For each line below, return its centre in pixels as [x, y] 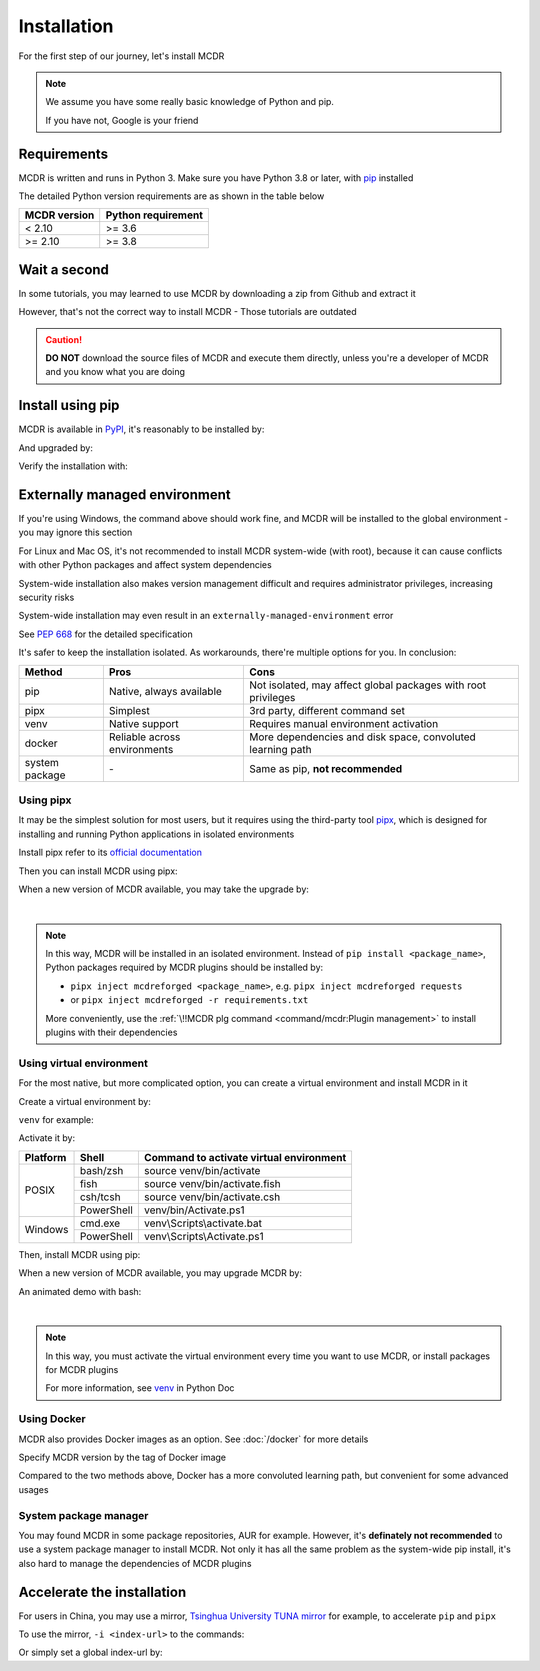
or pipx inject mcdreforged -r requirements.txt [189, 1000]
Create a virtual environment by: [85, 1101]
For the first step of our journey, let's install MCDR [121, 56]
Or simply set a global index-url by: [91, 1652]
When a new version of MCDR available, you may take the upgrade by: [164, 889]
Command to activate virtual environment [245, 1157]
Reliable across [144, 737]
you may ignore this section [75, 532]
